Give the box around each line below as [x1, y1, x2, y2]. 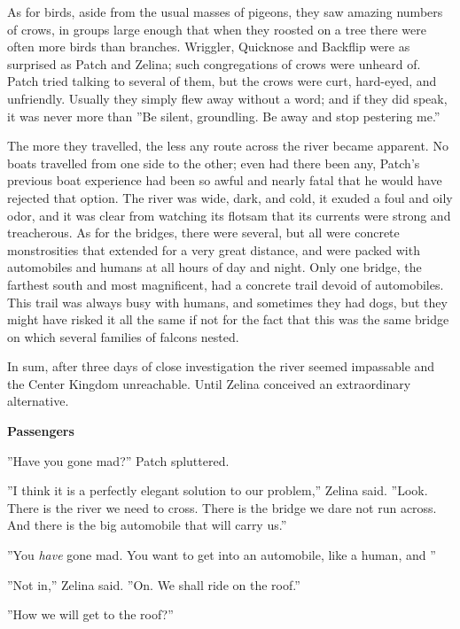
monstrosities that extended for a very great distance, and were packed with [7, 240, 420, 259]
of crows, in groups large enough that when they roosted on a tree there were [7, 19, 426, 38]
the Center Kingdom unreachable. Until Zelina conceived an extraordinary [7, 374, 411, 392]
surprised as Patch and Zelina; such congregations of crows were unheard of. [7, 54, 421, 73]
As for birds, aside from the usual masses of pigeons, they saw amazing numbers [7, 3, 443, 20]
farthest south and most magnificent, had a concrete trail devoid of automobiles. [7, 275, 444, 293]
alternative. [7, 392, 69, 410]
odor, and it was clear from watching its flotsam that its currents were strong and [7, 206, 451, 224]
